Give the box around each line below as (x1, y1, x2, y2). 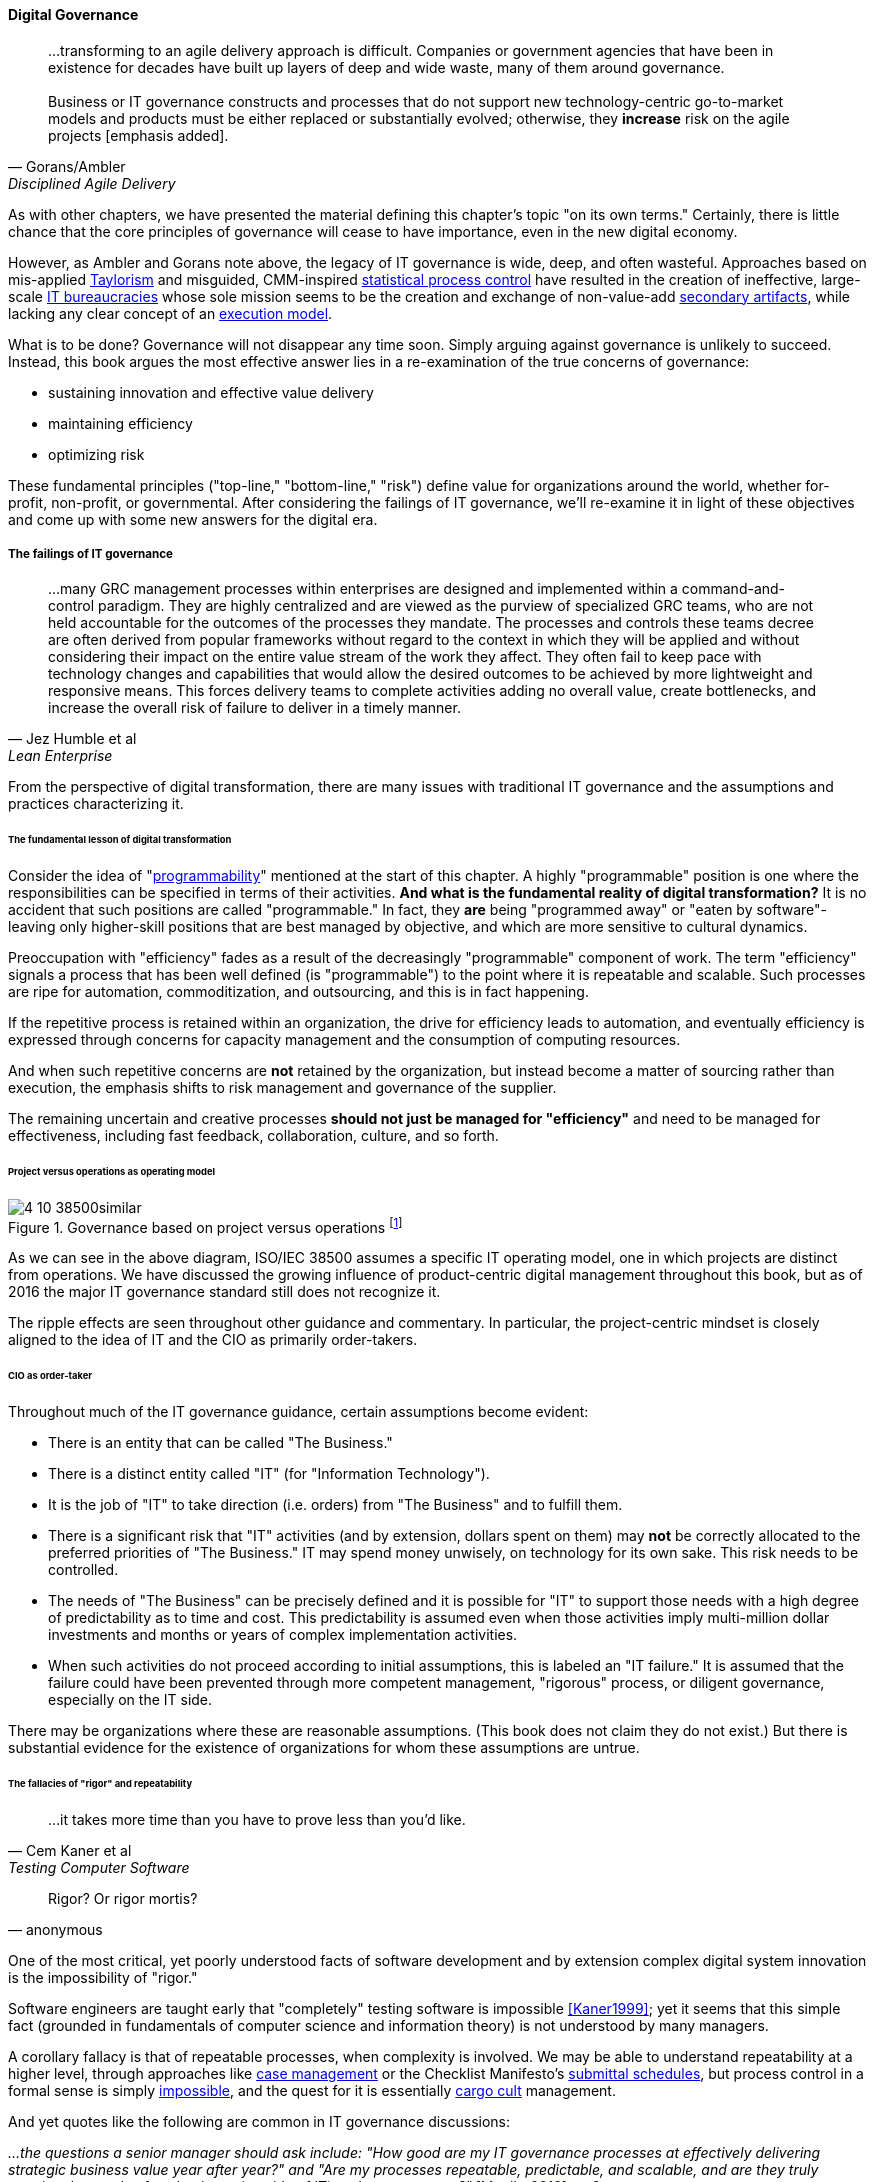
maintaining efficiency (48, 414, 193, 432)
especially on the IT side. (48, 1691, 213, 1709)
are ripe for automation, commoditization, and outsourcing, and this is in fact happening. (8, 983, 589, 1001)
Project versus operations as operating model (8, 1165, 216, 1177)
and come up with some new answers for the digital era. (8, 510, 378, 528)
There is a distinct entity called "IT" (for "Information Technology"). (48, 1465, 490, 1483)
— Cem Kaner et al (8, 1841, 132, 1859)
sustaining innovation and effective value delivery (48, 383, 374, 401)
